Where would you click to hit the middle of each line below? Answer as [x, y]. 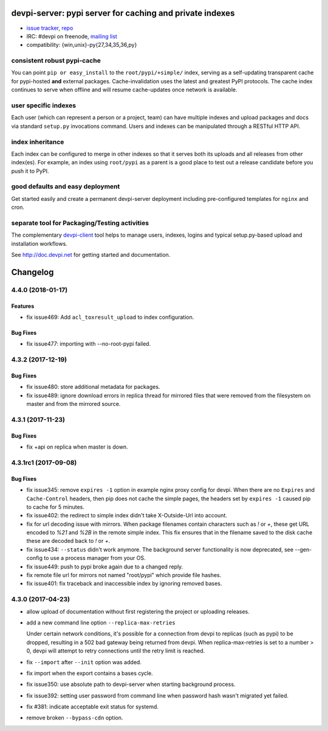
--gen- [303, 549]
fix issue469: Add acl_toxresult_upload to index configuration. [110, 317]
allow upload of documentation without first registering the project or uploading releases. [138, 611]
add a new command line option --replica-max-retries [101, 622]
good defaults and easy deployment [66, 187]
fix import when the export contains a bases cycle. [90, 673]
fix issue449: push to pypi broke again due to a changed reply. [105, 567]
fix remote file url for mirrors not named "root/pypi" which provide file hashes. [124, 575]
